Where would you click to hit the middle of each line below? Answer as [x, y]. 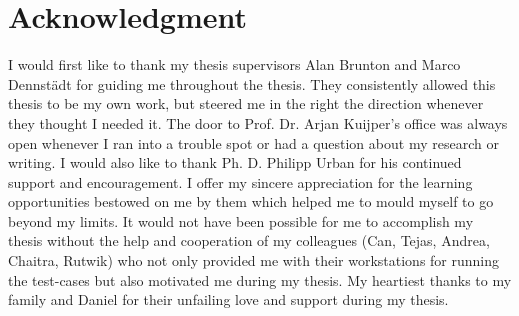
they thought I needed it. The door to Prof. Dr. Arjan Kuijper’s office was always [258, 122]
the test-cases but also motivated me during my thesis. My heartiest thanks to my [260, 279]
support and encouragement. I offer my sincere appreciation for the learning [240, 181]
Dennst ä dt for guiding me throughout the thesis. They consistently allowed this [252, 83]
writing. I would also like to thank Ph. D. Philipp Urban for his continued [235, 162]
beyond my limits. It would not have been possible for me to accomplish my [241, 220]
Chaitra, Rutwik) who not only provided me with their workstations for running [254, 260]
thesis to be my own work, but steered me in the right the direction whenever [246, 103]
